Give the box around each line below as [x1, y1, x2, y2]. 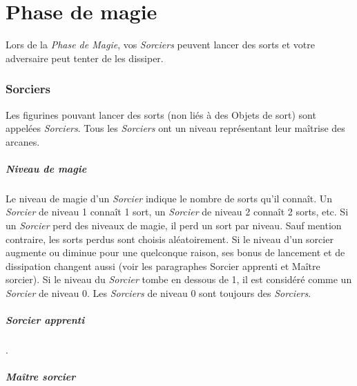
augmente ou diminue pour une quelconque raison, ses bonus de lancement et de [6, 245, 345, 260]
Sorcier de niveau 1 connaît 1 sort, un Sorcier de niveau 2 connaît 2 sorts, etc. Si [6, 204, 349, 219]
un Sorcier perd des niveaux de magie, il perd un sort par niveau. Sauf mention [6, 218, 342, 233]
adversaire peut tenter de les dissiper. [6, 50, 164, 65]
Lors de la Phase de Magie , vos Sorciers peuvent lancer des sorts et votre [6, 37, 315, 52]
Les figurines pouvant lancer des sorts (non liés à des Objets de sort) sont [6, 107, 316, 122]
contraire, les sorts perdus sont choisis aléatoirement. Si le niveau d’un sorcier [6, 231, 334, 246]
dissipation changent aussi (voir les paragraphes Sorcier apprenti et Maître [6, 258, 320, 273]
